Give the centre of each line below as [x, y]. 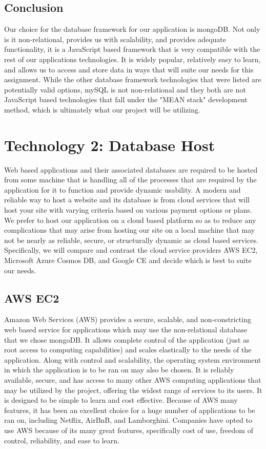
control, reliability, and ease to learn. [62, 440]
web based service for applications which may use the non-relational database [126, 329]
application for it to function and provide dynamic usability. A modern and [122, 189]
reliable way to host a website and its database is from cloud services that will [127, 200]
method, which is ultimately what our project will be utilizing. [102, 109]
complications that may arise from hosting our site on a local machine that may [130, 230]
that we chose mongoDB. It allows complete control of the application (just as [127, 339]
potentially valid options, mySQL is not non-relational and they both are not [125, 89]
